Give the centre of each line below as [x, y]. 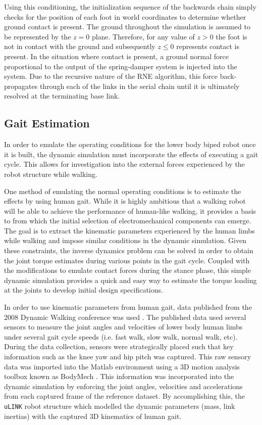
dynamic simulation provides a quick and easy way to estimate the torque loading [130, 280]
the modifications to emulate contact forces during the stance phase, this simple [127, 270]
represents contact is [208, 46]
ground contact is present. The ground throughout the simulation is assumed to [127, 27]
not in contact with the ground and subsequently [80, 46]
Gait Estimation [47, 123]
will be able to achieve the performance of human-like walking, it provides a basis [130, 210]
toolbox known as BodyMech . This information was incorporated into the [119, 376]
